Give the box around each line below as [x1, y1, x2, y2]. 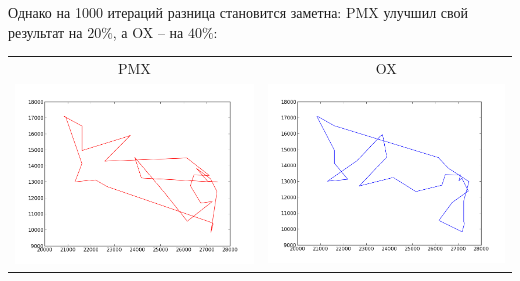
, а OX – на [112, 21, 184, 42]
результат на [8, 21, 83, 42]
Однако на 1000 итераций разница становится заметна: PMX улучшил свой [8, 2, 469, 22]
